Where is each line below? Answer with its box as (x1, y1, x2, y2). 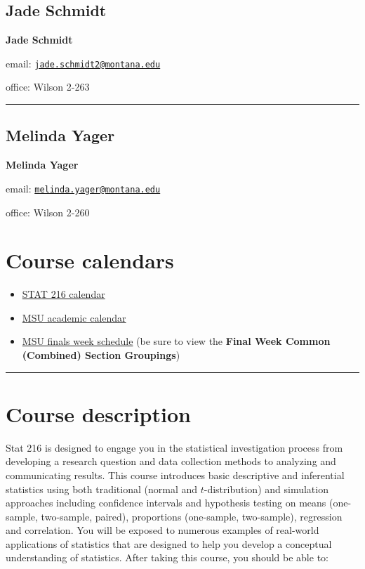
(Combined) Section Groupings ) (22, 348, 180, 362)
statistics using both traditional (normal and (6, 481, 198, 496)
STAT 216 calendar (22, 287, 105, 301)
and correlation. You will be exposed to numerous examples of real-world (6, 523, 319, 537)
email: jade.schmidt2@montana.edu (6, 55, 161, 70)
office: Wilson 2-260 (6, 204, 90, 219)
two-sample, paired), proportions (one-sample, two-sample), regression (41, 509, 343, 523)
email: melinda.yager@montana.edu (6, 181, 161, 195)
